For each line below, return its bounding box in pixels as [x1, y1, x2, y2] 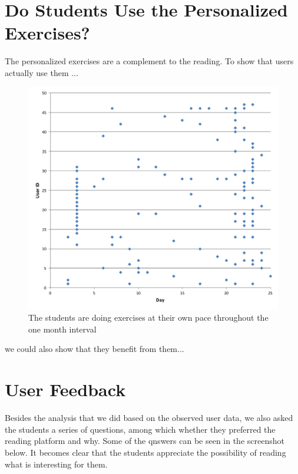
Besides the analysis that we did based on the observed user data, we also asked [5, 412, 293, 424]
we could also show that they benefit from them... [5, 343, 184, 355]
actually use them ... [5, 66, 78, 78]
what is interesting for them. [5, 457, 108, 470]
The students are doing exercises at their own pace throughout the [28, 311, 269, 324]
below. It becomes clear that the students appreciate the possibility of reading [5, 446, 286, 458]
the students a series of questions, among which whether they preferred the [5, 423, 276, 435]
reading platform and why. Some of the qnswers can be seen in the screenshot [5, 434, 284, 447]
